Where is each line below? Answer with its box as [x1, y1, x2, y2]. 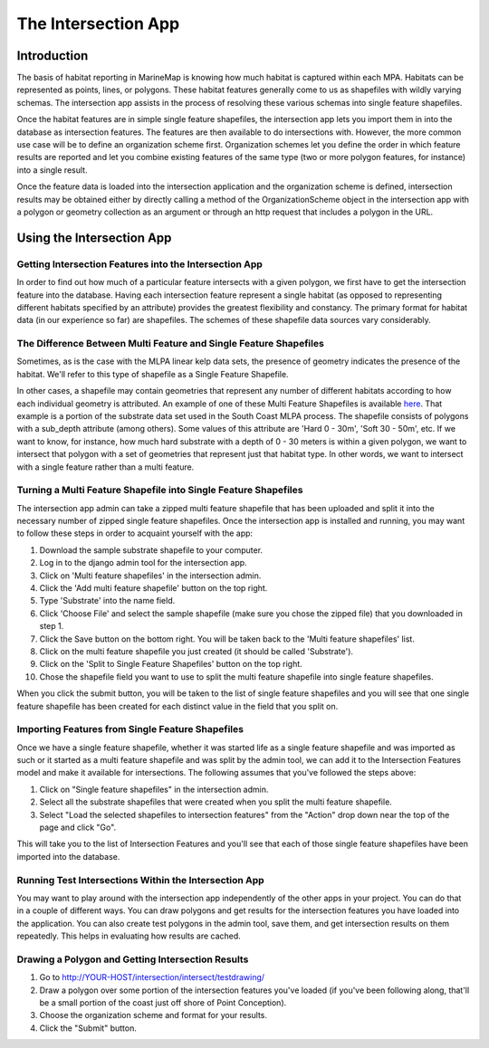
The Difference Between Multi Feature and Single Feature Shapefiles [16, 338, 325, 350]
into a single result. [16, 164, 88, 176]
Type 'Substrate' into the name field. [39, 595, 176, 606]
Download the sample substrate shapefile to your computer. [39, 544, 263, 556]
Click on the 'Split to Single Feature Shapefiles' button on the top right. [39, 659, 302, 670]
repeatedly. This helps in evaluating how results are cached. [16, 930, 242, 941]
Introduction [16, 48, 89, 63]
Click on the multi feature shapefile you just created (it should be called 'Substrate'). [39, 646, 353, 656]
